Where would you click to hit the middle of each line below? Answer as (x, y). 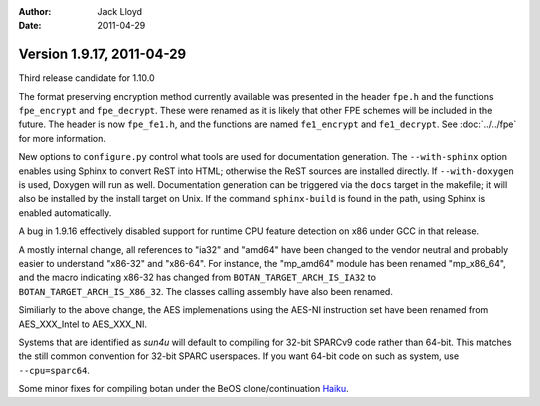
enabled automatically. (65, 212)
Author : (35, 11)
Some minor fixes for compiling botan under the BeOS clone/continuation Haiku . (183, 389)
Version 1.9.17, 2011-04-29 (102, 54)
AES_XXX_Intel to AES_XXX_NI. (82, 324)
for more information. (62, 138)
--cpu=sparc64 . (54, 370)
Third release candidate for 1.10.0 (86, 78)
